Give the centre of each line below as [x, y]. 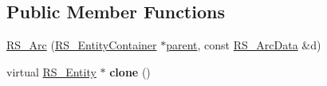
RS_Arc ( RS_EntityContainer [82, 45]
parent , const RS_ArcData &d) [244, 45]
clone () [130, 71]
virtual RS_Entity [51, 71]
